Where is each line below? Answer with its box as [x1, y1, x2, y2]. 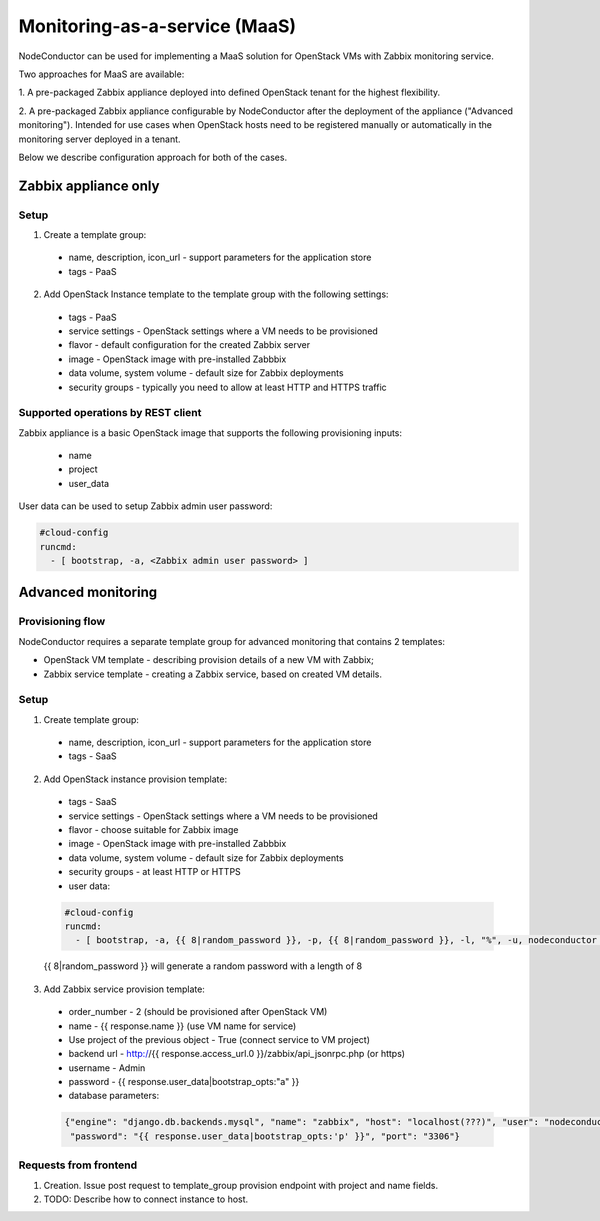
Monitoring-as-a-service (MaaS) [18, 15, 297, 37]
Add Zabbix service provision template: [43, 983, 205, 995]
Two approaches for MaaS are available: [18, 68, 185, 80]
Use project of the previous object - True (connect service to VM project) [68, 1033, 370, 1045]
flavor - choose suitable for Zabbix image [68, 824, 239, 836]
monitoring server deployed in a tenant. [18, 133, 181, 145]
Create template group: [43, 713, 140, 725]
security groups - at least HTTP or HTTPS [68, 866, 242, 878]
